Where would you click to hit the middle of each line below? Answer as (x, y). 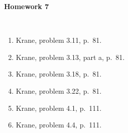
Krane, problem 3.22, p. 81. (59, 90)
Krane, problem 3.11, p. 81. (59, 40)
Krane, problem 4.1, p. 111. (59, 108)
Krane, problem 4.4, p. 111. (59, 125)
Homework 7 (27, 6)
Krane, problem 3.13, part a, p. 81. (70, 57)
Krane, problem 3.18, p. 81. (59, 74)
